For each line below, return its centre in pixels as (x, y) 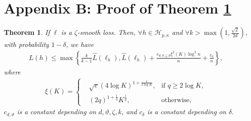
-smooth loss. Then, (106, 32)
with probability (26, 44)
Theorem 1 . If (27, 32)
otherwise (175, 100)
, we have (80, 44)
